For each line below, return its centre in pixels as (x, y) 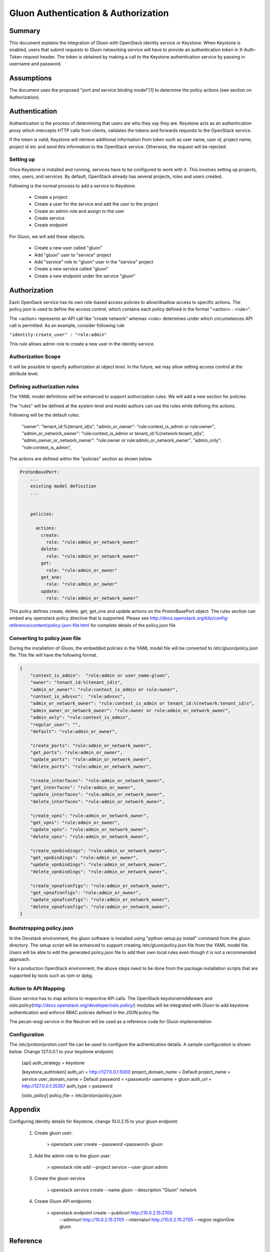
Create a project (51, 197)
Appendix (25, 1110)
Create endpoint (51, 225)
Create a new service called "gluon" (71, 269)
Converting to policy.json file (45, 638)
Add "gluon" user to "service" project (73, 255)
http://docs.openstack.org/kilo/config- (189, 618)
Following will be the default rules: (44, 415)
